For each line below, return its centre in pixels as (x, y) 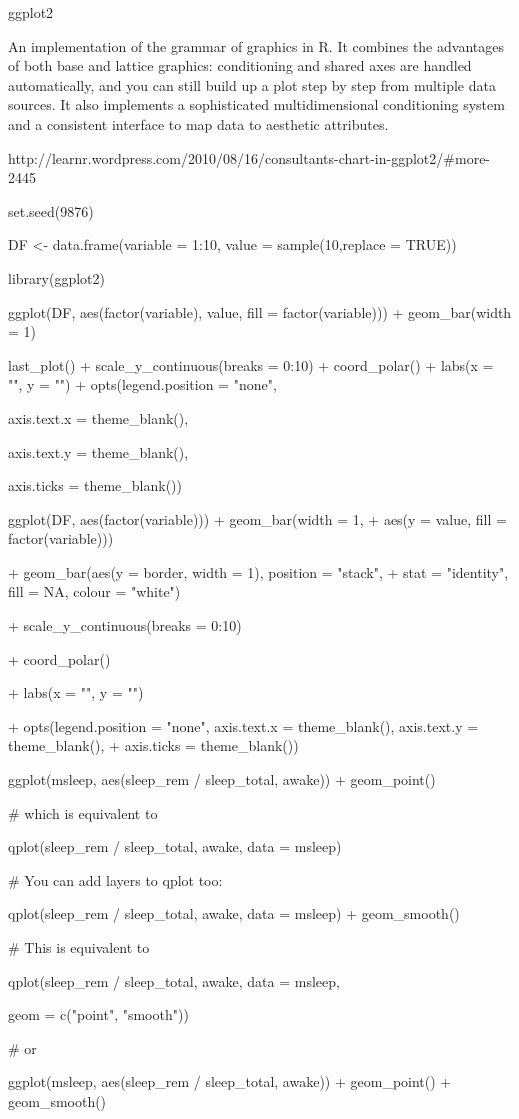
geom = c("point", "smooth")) (98, 1014)
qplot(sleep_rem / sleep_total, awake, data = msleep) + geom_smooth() (234, 913)
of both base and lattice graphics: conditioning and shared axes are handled (240, 65)
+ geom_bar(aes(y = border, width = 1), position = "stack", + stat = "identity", (258, 571)
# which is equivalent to (83, 812)
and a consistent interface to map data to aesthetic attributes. (198, 123)
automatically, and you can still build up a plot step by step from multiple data (252, 84)
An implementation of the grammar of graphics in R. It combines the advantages (256, 45)
